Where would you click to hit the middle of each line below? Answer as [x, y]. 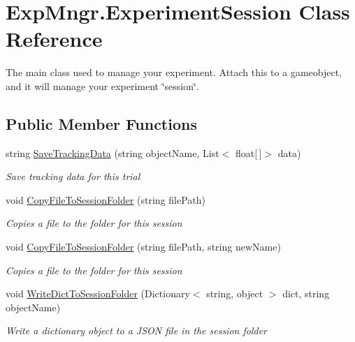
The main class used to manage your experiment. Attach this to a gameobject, [174, 72]
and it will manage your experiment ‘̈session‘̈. [102, 85]
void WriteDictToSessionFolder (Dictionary [98, 293]
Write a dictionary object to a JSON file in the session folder [137, 330]
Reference [54, 39]
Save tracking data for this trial [73, 176]
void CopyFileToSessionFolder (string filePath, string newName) [143, 247]
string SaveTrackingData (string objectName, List [113, 153]
